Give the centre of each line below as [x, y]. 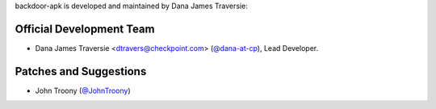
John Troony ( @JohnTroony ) [83, 90]
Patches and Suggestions [81, 71]
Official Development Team [85, 29]
